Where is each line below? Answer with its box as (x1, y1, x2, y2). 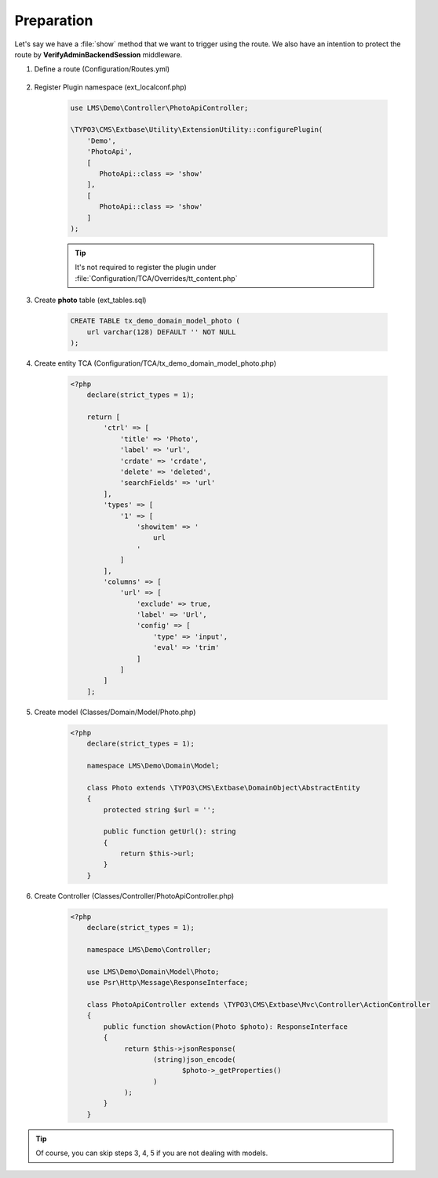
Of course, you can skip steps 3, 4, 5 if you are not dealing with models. (35, 1148, 268, 1158)
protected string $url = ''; (103, 805, 216, 814)
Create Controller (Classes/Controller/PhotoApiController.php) (34, 891, 235, 900)
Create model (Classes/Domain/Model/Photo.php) (34, 707, 196, 717)
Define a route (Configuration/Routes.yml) (34, 64, 170, 74)
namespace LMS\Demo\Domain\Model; (86, 761, 220, 770)
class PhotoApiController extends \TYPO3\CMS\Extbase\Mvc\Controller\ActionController (86, 1000, 431, 1008)
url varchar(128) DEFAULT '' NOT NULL (86, 327, 236, 337)
